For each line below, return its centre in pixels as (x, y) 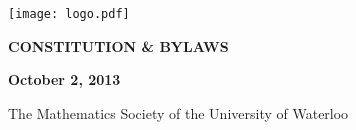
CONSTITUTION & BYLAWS (118, 45)
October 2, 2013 (64, 79)
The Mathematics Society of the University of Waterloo (178, 112)
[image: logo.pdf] (69, 14)
